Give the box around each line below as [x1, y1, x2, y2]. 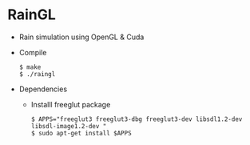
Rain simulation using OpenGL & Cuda [18, 32, 145, 42]
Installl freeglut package [30, 99, 111, 109]
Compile [18, 47, 47, 57]
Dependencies [18, 84, 68, 94]
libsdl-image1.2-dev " [30, 122, 107, 130]
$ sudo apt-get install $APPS [30, 129, 133, 137]
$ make [18, 62, 42, 71]
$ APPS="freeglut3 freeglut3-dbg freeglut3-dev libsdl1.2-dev [30, 115, 243, 123]
